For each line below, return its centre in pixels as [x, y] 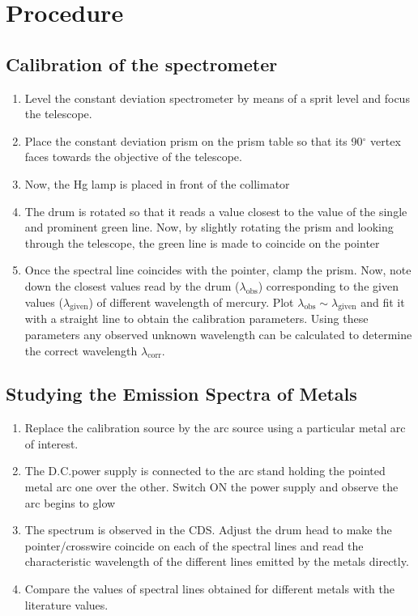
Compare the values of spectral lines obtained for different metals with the [210, 589]
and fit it [383, 302]
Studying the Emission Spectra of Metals [181, 394]
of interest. [51, 443]
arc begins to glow [70, 502]
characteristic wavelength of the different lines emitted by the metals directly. [217, 561]
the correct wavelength [81, 350]
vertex [386, 140]
